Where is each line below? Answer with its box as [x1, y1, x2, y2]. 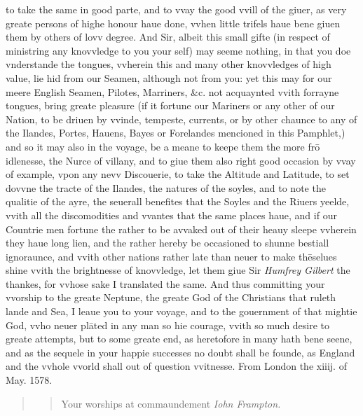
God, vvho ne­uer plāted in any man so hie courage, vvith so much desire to [6, 317, 330, 332]
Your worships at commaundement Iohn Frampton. [61, 396, 281, 410]
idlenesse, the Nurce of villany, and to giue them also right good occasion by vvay [6, 153, 356, 167]
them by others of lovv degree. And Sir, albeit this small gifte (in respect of [6, 29, 330, 44]
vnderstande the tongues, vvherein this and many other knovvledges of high [6, 57, 331, 71]
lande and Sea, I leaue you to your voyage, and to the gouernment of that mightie [6, 304, 357, 319]
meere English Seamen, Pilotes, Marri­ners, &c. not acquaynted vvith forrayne [6, 84, 339, 99]
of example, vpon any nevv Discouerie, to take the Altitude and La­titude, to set [6, 167, 350, 181]
